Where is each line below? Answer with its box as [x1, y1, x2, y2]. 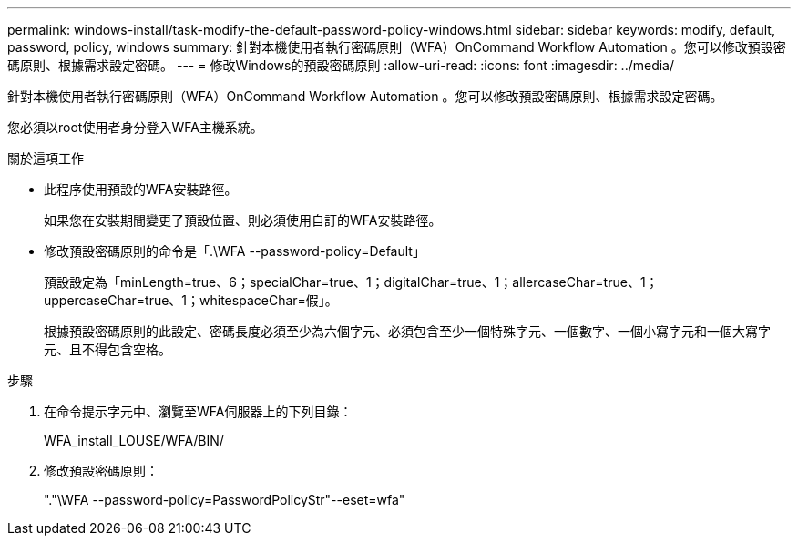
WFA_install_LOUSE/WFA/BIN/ [44, 433, 224, 448]
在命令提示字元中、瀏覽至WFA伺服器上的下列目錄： [44, 404, 353, 419]
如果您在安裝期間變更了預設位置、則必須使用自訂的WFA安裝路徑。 [44, 212, 442, 228]
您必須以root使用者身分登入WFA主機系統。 [7, 119, 263, 135]
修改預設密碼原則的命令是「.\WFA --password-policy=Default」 [44, 243, 425, 259]
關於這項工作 [7, 150, 84, 166]
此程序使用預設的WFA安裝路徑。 [44, 181, 238, 197]
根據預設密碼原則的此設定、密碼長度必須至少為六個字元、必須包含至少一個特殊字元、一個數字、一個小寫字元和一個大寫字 [44, 323, 771, 339]
